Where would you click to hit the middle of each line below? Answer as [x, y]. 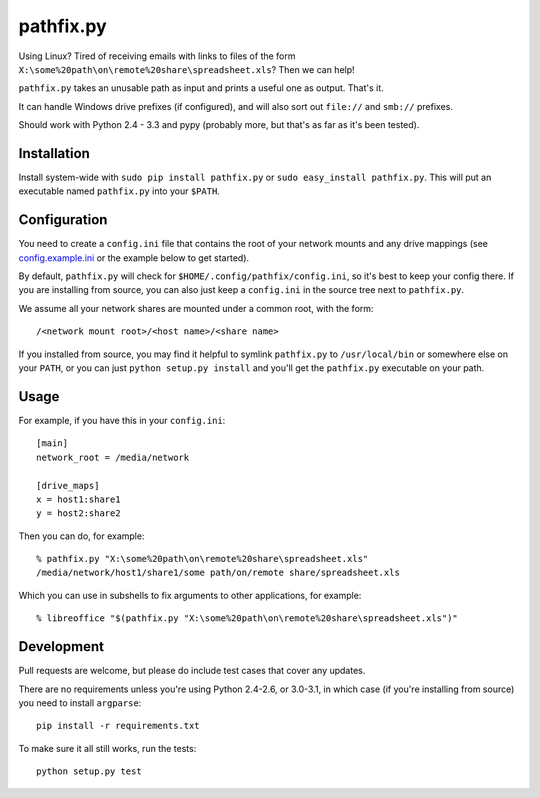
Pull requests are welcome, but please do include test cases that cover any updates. [192, 671]
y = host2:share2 [78, 513]
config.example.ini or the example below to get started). [134, 257]
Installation [54, 153]
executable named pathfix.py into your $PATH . [119, 191]
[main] [52, 443]
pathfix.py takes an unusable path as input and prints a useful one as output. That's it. [201, 88]
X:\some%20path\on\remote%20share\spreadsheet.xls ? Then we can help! [186, 69]
